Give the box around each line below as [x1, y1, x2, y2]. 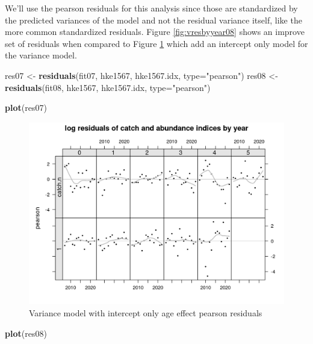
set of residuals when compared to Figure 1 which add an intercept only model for [5, 37, 308, 49]
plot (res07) [5, 101, 47, 114]
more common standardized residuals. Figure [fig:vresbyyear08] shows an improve [5, 25, 305, 38]
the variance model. [5, 49, 77, 61]
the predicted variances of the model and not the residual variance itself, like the [5, 13, 302, 26]
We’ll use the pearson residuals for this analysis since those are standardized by [5, 2, 298, 14]
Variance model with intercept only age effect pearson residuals [29, 307, 262, 319]
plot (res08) [5, 327, 47, 339]
